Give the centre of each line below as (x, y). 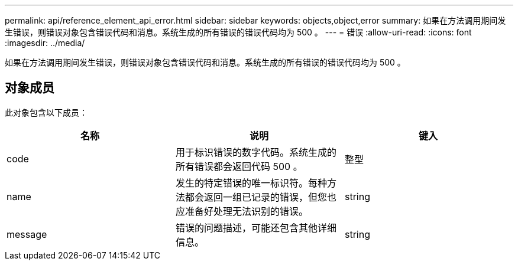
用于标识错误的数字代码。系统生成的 (256, 152)
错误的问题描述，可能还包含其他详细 (256, 228)
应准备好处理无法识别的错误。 (242, 211)
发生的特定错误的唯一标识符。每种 (251, 183)
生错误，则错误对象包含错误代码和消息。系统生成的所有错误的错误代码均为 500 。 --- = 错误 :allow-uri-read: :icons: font (238, 32)
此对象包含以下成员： (46, 112)
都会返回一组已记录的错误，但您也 (260, 197)
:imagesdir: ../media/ (45, 43)
